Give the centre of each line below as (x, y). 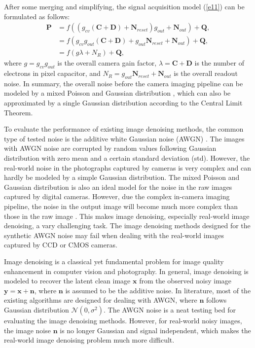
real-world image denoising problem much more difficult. (89, 340)
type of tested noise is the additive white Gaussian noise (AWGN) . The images (124, 138)
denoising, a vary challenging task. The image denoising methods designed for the (127, 226)
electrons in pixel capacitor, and (52, 73)
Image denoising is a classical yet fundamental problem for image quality (114, 261)
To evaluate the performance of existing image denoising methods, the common (124, 129)
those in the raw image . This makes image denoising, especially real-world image (127, 216)
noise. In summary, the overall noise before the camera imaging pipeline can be (124, 83)
